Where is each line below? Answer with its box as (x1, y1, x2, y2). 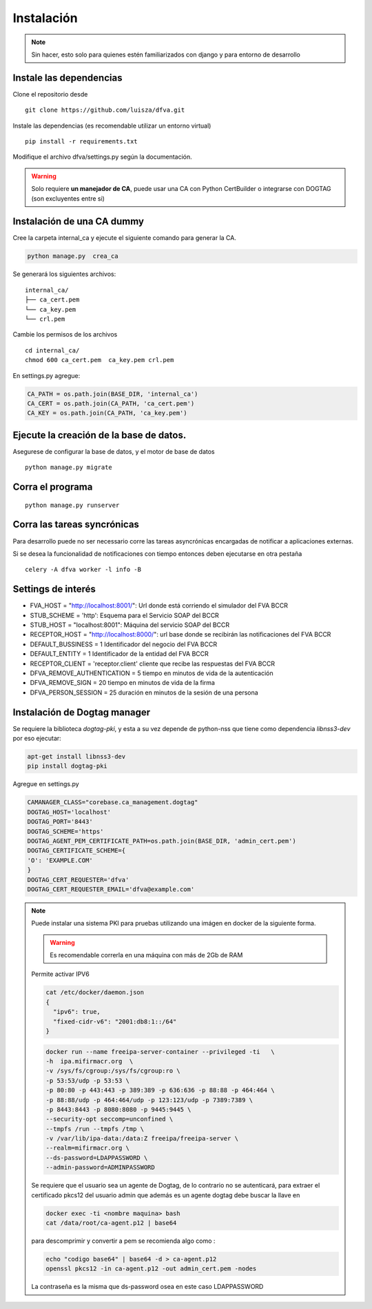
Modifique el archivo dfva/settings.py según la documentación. (12, 152, 192, 161)
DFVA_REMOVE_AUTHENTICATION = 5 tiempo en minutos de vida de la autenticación (30, 669, 273, 677)
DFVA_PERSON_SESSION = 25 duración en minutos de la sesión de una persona (30, 688, 258, 697)
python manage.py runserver (25, 501, 120, 509)
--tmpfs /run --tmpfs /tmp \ (45, 1125, 145, 1132)
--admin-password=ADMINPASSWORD (45, 1163, 155, 1172)
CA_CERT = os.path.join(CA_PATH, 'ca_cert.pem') (27, 399, 195, 407)
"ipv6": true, (52, 1008, 101, 1016)
